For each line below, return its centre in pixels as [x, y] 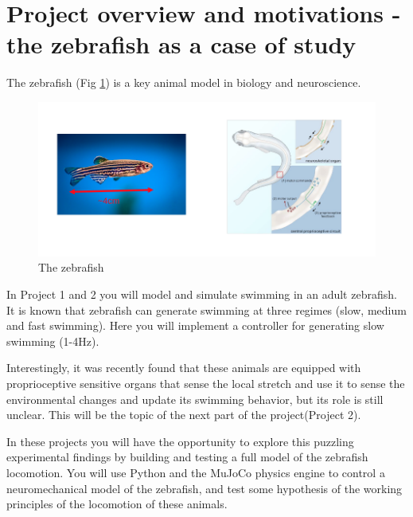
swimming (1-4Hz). [53, 341]
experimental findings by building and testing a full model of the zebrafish [187, 457]
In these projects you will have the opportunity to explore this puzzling [180, 441]
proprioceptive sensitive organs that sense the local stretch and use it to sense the [206, 384]
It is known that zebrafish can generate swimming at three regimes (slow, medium [206, 309]
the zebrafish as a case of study [181, 44]
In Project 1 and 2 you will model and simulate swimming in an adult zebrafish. [202, 294]
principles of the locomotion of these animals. [117, 504]
